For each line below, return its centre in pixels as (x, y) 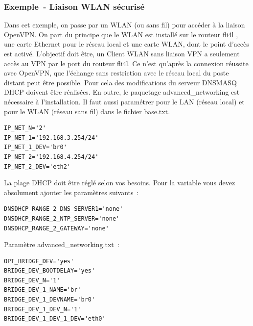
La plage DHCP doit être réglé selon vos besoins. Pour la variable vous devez (120, 183)
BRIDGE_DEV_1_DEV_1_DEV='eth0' (55, 319)
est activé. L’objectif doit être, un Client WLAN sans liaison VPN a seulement (122, 53)
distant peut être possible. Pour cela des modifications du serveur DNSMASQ (120, 82)
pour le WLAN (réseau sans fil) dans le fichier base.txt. (87, 111)
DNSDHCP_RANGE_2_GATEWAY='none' (57, 228)
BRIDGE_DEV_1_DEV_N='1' (43, 309)
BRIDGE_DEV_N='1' (32, 280)
